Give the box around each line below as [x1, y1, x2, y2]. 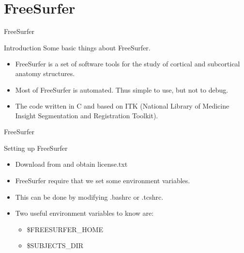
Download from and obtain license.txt [15, 159, 128, 169]
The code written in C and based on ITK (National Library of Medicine [15, 101, 229, 111]
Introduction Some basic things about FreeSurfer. [4, 42, 151, 52]
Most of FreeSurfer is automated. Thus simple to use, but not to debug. [15, 84, 229, 95]
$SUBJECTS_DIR [27, 240, 84, 251]
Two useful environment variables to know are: [15, 208, 154, 218]
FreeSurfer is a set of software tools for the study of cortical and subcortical [15, 59, 240, 69]
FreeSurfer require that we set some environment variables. [15, 175, 190, 186]
